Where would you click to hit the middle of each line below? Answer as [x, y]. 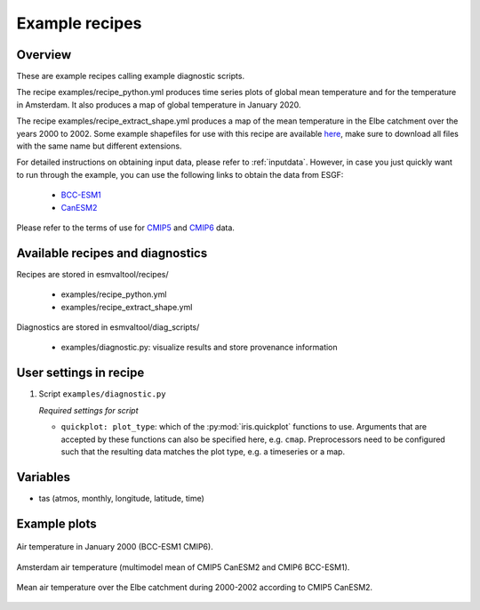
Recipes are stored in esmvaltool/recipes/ [92, 274]
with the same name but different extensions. [99, 146]
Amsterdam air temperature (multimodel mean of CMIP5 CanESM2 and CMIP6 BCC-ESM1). [183, 567]
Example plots [56, 523]
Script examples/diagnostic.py [102, 394]
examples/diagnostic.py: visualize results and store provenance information [199, 348]
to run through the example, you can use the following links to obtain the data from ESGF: [180, 174]
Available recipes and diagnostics [112, 253]
